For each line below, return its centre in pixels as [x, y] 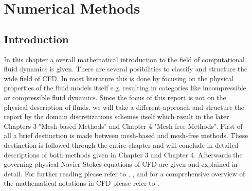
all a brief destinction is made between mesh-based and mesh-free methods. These [126, 135]
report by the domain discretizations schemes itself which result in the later [117, 116]
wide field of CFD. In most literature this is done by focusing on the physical [119, 78]
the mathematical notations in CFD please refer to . [82, 183]
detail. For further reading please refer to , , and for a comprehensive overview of [125, 173]
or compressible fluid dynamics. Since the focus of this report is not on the [115, 97]
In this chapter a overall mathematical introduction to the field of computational [124, 59]
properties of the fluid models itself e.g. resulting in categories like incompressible [125, 88]
